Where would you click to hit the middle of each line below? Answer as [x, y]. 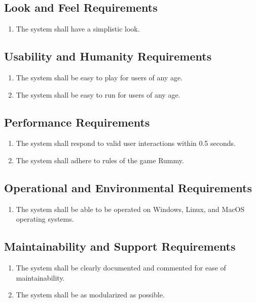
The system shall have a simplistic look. [78, 29]
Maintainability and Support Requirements [120, 246]
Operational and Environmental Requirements [128, 187]
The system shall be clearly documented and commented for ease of [121, 268]
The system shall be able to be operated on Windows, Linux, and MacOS [130, 209]
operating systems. [45, 219]
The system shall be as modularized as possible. [90, 295]
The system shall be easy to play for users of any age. [99, 77]
